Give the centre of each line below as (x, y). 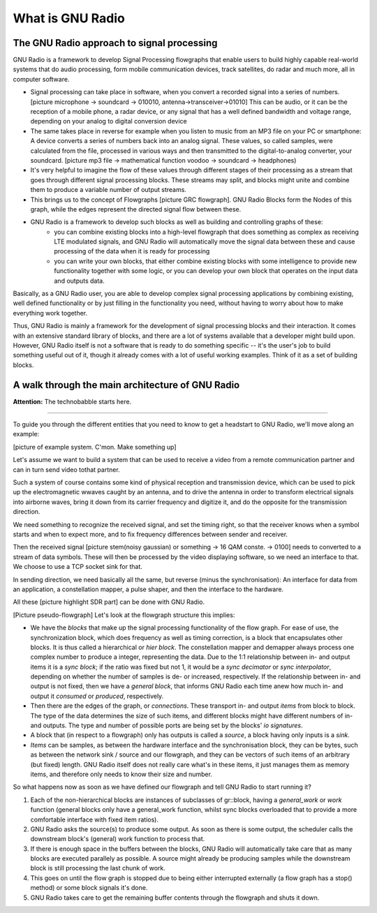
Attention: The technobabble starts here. (72, 401)
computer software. (41, 79)
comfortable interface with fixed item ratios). (95, 819)
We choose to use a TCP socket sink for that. (78, 567)
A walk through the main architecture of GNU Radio (126, 385)
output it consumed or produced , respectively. (97, 696)
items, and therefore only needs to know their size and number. (121, 774)
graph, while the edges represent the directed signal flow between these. (136, 209)
